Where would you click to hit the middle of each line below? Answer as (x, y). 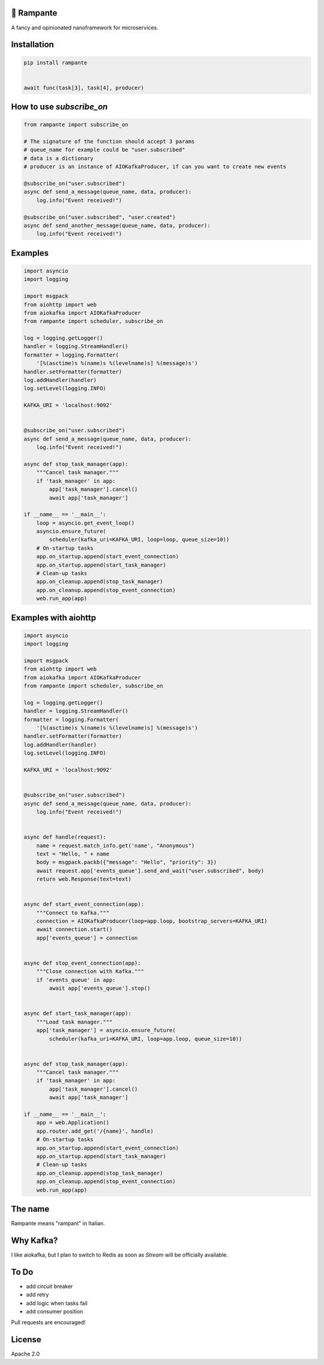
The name (30, 1209)
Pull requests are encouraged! (48, 1322)
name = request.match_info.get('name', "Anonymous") (115, 845)
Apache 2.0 (25, 1354)
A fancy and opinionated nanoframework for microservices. (85, 28)
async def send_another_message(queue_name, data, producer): (117, 225)
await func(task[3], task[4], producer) (84, 88)
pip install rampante (55, 62)
